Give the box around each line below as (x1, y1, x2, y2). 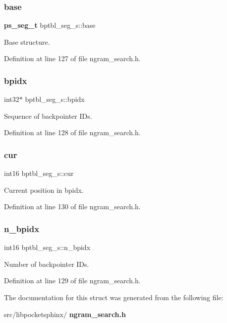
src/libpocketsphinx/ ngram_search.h (4, 309, 126, 319)
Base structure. (4, 36, 50, 47)
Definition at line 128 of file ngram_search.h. (4, 127, 141, 138)
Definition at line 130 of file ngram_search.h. (4, 201, 141, 212)
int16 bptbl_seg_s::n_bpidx (4, 242, 91, 252)
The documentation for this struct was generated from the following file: (4, 292, 224, 302)
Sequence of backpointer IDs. (4, 110, 92, 121)
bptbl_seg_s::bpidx (25, 94, 85, 104)
